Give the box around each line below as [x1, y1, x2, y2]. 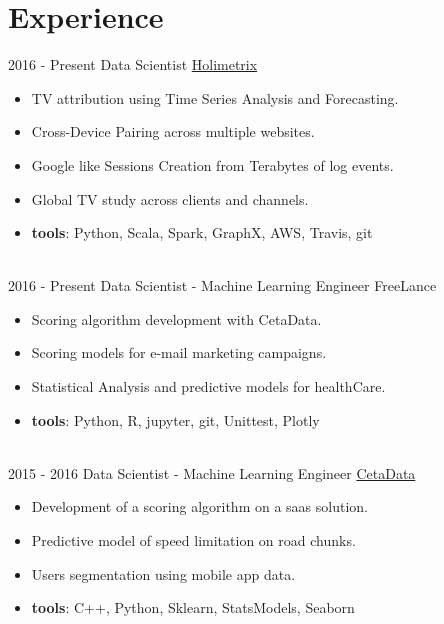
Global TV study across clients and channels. [31, 188, 309, 209]
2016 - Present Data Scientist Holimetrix [8, 54, 258, 75]
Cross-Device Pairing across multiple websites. [31, 121, 315, 142]
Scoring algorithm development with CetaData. [31, 308, 322, 329]
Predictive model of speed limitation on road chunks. [31, 530, 356, 551]
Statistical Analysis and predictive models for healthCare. [31, 376, 386, 397]
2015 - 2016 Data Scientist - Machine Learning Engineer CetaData [8, 462, 416, 483]
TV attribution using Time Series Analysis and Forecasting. [31, 87, 399, 108]
